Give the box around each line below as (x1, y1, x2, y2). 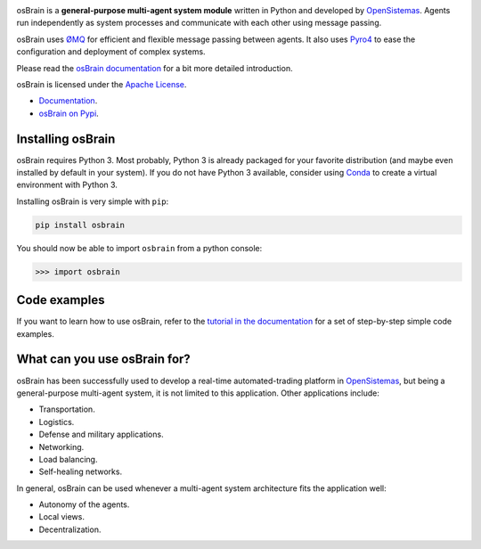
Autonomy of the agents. (38, 499, 130, 510)
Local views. (38, 512, 85, 522)
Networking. (38, 441, 85, 452)
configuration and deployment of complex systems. (16, 46, 206, 57)
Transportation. (38, 404, 95, 414)
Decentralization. (38, 524, 102, 535)
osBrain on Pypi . (38, 108, 100, 119)
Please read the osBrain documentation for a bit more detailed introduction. (16, 62, 293, 73)
